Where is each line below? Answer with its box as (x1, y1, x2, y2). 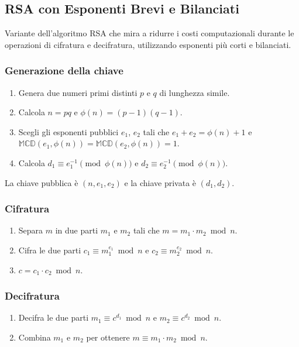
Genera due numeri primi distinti (18, 86, 138, 98)
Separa (18, 224, 43, 236)
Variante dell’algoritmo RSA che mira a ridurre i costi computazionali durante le (5, 27, 294, 39)
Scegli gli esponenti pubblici (18, 125, 119, 138)
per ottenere (86, 331, 130, 343)
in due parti (55, 224, 98, 236)
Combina (18, 331, 51, 343)
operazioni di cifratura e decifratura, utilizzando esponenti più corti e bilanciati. (5, 38, 291, 50)
